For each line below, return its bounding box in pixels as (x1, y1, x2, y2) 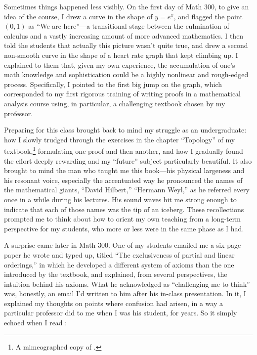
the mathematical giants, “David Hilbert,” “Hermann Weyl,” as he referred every (4, 184, 250, 195)
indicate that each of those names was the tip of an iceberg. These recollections (4, 204, 244, 214)
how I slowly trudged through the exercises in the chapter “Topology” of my (4, 134, 235, 144)
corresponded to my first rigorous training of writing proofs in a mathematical (4, 89, 241, 99)
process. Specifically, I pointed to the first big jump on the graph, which (4, 79, 222, 89)
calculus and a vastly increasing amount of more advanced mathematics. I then (4, 30, 244, 41)
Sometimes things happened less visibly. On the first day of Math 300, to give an (4, 1, 249, 11)
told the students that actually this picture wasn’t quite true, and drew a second (4, 40, 248, 50)
